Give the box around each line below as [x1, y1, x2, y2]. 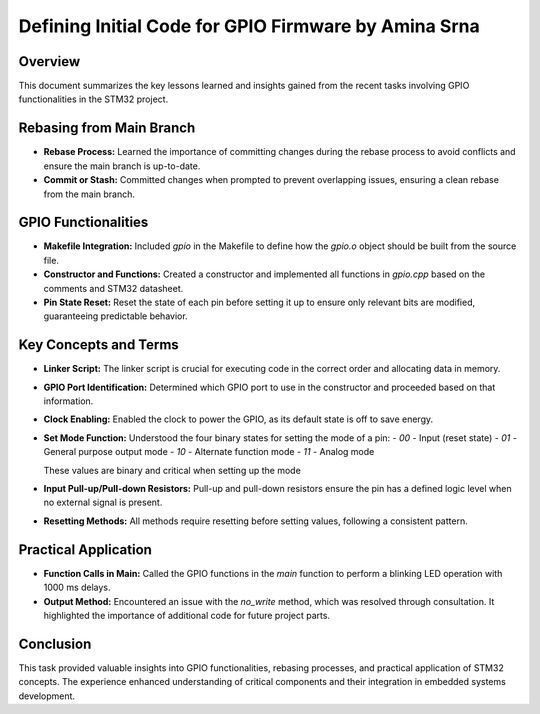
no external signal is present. [43, 496, 163, 509]
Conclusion [18, 635, 92, 652]
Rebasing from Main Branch [18, 120, 196, 137]
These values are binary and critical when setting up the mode [43, 464, 302, 476]
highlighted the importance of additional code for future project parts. [43, 609, 330, 621]
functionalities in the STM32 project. [18, 93, 169, 105]
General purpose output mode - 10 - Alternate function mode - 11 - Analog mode [43, 446, 375, 458]
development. [18, 690, 75, 702]
